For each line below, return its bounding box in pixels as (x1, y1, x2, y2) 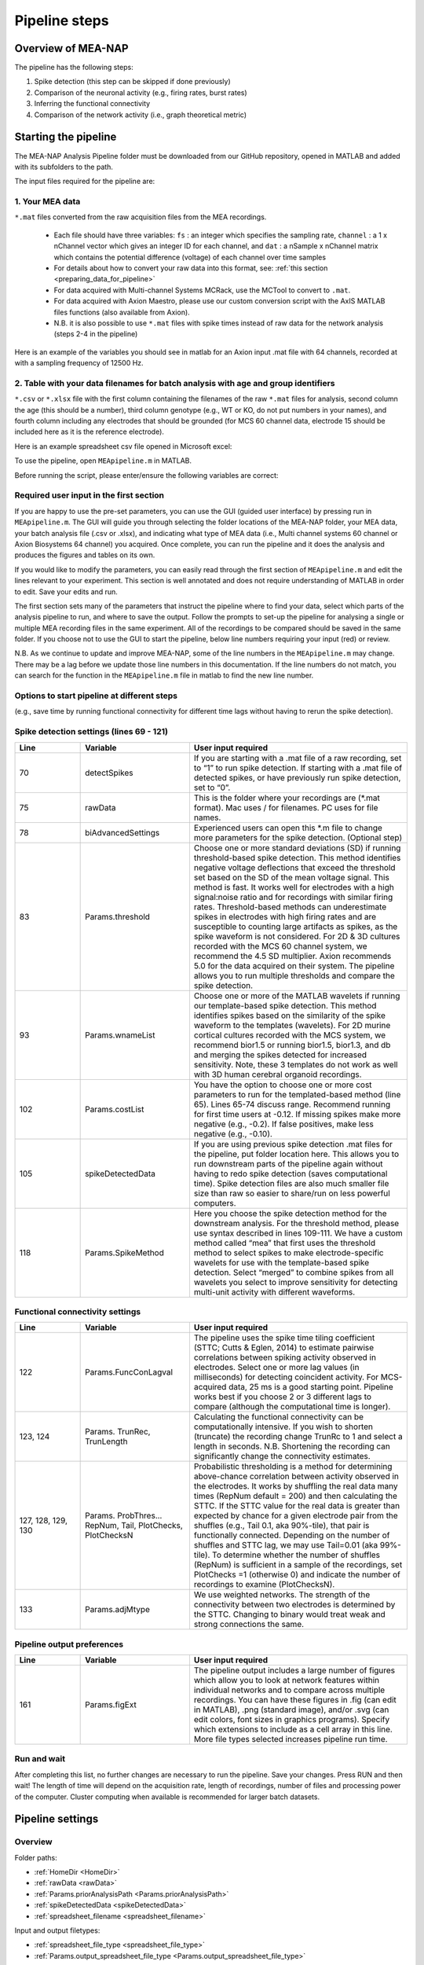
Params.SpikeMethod (85, 1247, 164, 1258)
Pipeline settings (14, 1813, 99, 1826)
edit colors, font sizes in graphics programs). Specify (193, 1714, 390, 1725)
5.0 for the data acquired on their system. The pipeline (193, 960, 395, 971)
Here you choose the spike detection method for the (193, 1207, 388, 1218)
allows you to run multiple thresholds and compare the (193, 970, 396, 981)
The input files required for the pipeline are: (14, 177, 155, 186)
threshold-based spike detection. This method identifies (193, 852, 401, 863)
